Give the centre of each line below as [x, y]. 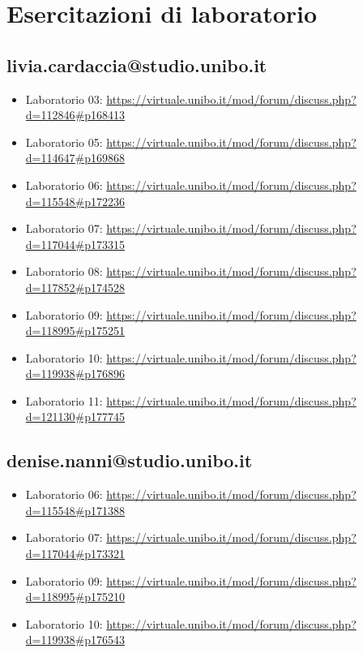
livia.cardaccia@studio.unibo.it [137, 64]
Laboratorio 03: [64, 99]
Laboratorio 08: [64, 271]
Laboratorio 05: [64, 142]
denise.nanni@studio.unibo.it [130, 460]
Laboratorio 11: [64, 400]
